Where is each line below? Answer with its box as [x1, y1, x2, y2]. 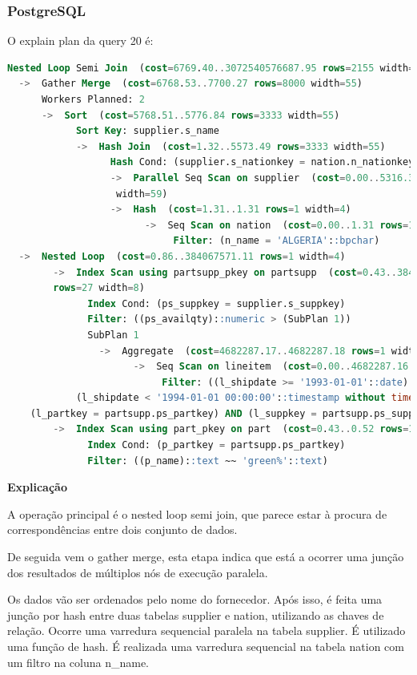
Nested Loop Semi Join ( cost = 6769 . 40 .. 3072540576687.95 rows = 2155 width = [7, 62, 415, 74]
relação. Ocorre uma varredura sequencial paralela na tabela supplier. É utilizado [7, 622, 406, 639]
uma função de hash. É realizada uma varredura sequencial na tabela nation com [7, 638, 404, 654]
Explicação [7, 479, 67, 495]
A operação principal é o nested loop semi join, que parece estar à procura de [7, 505, 387, 522]
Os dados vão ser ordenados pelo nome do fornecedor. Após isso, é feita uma [7, 591, 383, 608]
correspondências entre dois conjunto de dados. [7, 521, 238, 538]
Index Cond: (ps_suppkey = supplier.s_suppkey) [87, 297, 346, 309]
